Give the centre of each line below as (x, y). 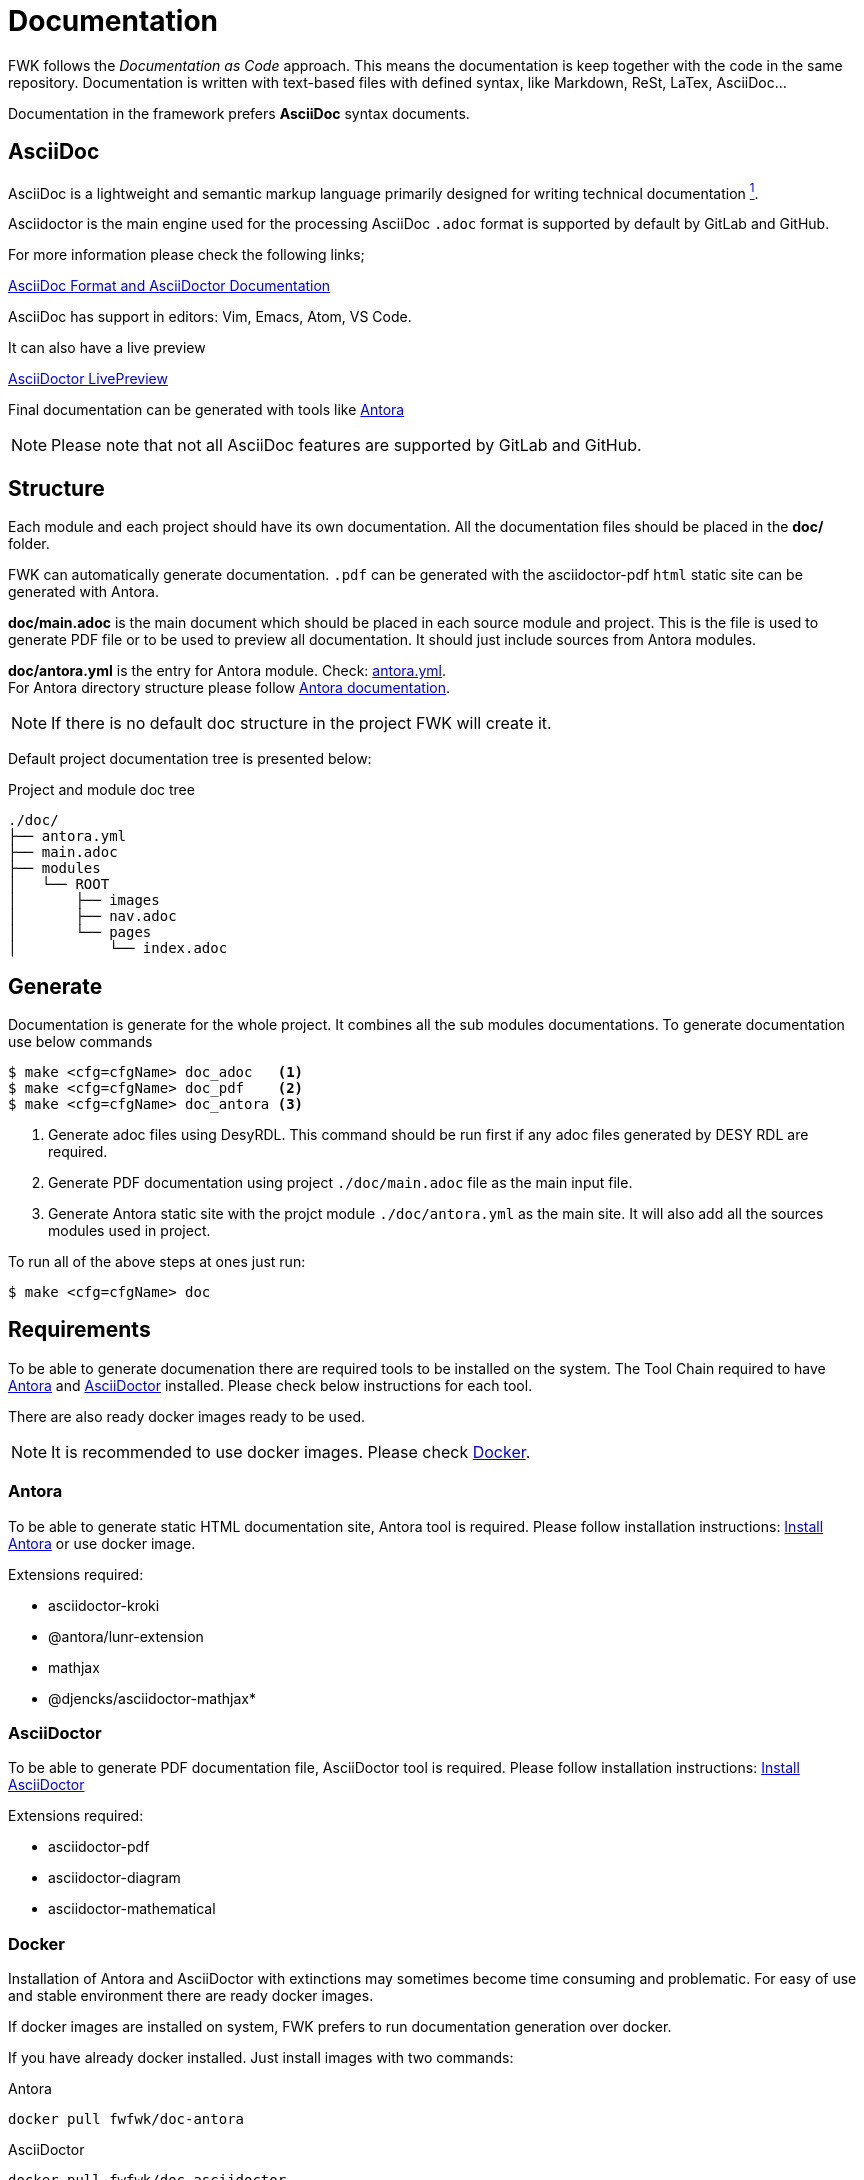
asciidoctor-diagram (114, 1878)
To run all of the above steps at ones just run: (157, 1261)
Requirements (79, 1330)
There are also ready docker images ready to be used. (187, 1416)
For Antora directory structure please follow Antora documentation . (229, 688)
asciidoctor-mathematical (132, 1909)
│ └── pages (80, 932)
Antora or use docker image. (102, 1543)
